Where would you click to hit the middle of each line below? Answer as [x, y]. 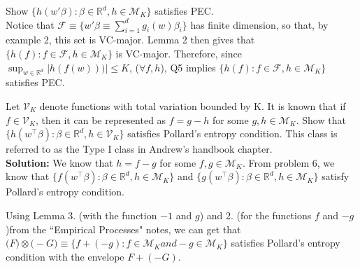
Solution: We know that [59, 162]
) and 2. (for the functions [255, 215]
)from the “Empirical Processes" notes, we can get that [123, 229]
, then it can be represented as [101, 119]
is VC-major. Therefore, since [179, 53]
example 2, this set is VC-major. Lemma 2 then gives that [130, 40]
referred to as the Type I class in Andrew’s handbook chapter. [139, 149]
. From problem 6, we [288, 162]
